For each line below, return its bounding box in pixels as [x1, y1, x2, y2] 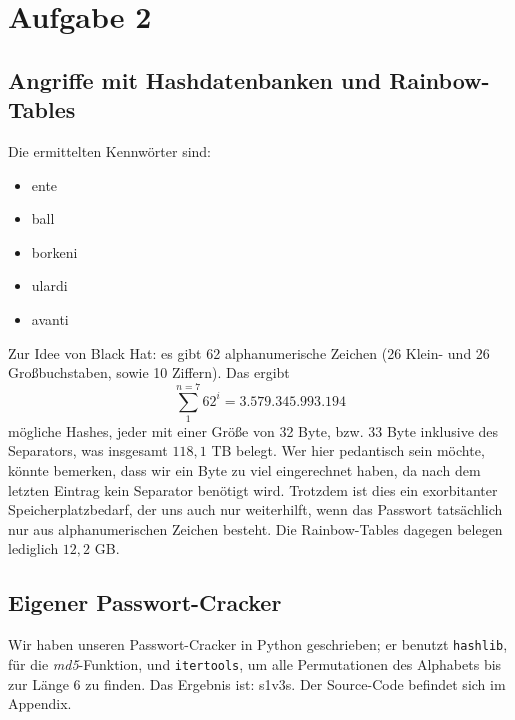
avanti [31, 308, 69, 329]
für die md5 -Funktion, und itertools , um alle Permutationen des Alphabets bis [8, 653, 502, 674]
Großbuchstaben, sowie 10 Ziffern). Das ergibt [8, 362, 290, 383]
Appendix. [8, 693, 72, 714]
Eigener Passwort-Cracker [8, 587, 282, 618]
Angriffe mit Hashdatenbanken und [8, 64, 382, 95]
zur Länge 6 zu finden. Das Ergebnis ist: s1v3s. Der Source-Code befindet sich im [8, 673, 506, 694]
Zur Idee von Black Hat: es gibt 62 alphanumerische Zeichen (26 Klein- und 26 [8, 342, 490, 363]
